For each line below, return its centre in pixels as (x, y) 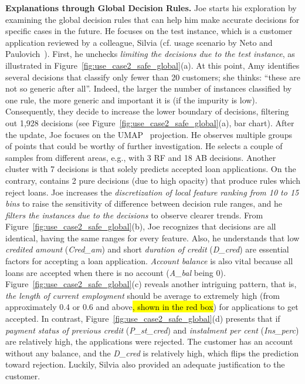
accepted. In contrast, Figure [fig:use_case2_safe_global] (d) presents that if (143, 319)
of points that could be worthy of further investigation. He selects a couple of (144, 146)
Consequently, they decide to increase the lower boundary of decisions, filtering (147, 111)
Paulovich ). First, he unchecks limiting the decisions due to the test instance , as (150, 54)
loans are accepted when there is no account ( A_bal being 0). (116, 272)
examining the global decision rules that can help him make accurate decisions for (152, 19)
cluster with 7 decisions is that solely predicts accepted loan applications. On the (151, 169)
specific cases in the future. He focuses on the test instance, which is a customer (149, 31)
